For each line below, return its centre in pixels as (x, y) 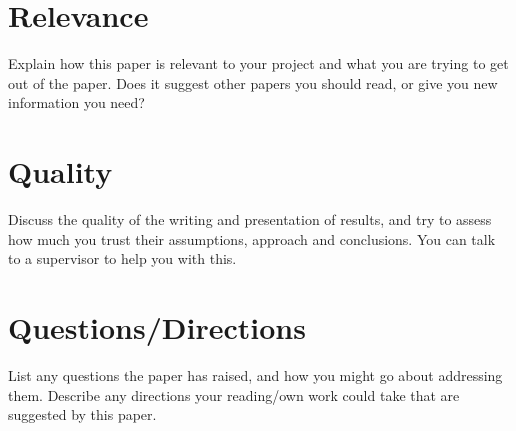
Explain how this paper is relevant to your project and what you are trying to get (258, 63)
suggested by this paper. (82, 414)
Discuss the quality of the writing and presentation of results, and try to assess (250, 219)
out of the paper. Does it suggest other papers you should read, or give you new (253, 82)
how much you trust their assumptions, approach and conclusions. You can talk (252, 238)
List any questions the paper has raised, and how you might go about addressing (255, 374)
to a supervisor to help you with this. (122, 258)
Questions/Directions (157, 327)
